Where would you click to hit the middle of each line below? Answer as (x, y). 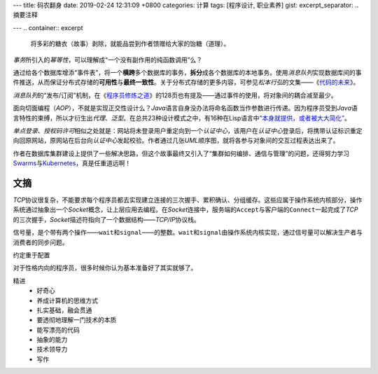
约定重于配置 (31, 255)
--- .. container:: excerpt (48, 27)
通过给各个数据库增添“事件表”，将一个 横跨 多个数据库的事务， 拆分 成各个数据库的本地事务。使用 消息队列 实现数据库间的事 (187, 72)
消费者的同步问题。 (41, 242)
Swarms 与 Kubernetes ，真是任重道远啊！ (72, 163)
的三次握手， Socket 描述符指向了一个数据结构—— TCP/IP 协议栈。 (106, 219)
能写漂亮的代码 (58, 330)
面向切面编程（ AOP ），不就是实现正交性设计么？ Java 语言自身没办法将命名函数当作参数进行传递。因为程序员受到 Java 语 (185, 108)
